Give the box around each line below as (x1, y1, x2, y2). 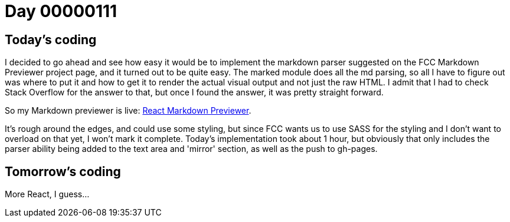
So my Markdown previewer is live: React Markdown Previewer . (5, 105, 251, 116)
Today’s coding (5, 32, 97, 47)
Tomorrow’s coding (5, 164, 121, 179)
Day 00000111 (5, 1, 117, 21)
